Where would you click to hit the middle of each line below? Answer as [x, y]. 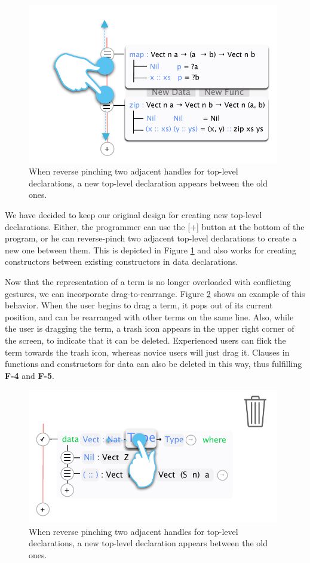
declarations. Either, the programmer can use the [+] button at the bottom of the [155, 226]
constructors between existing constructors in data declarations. [122, 261]
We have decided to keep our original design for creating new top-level [133, 214]
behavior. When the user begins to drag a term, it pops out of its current [139, 305]
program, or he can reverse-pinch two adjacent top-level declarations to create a [151, 238]
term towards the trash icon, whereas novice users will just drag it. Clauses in [147, 352]
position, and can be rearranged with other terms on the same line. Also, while [149, 316]
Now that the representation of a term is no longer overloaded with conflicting [148, 281]
